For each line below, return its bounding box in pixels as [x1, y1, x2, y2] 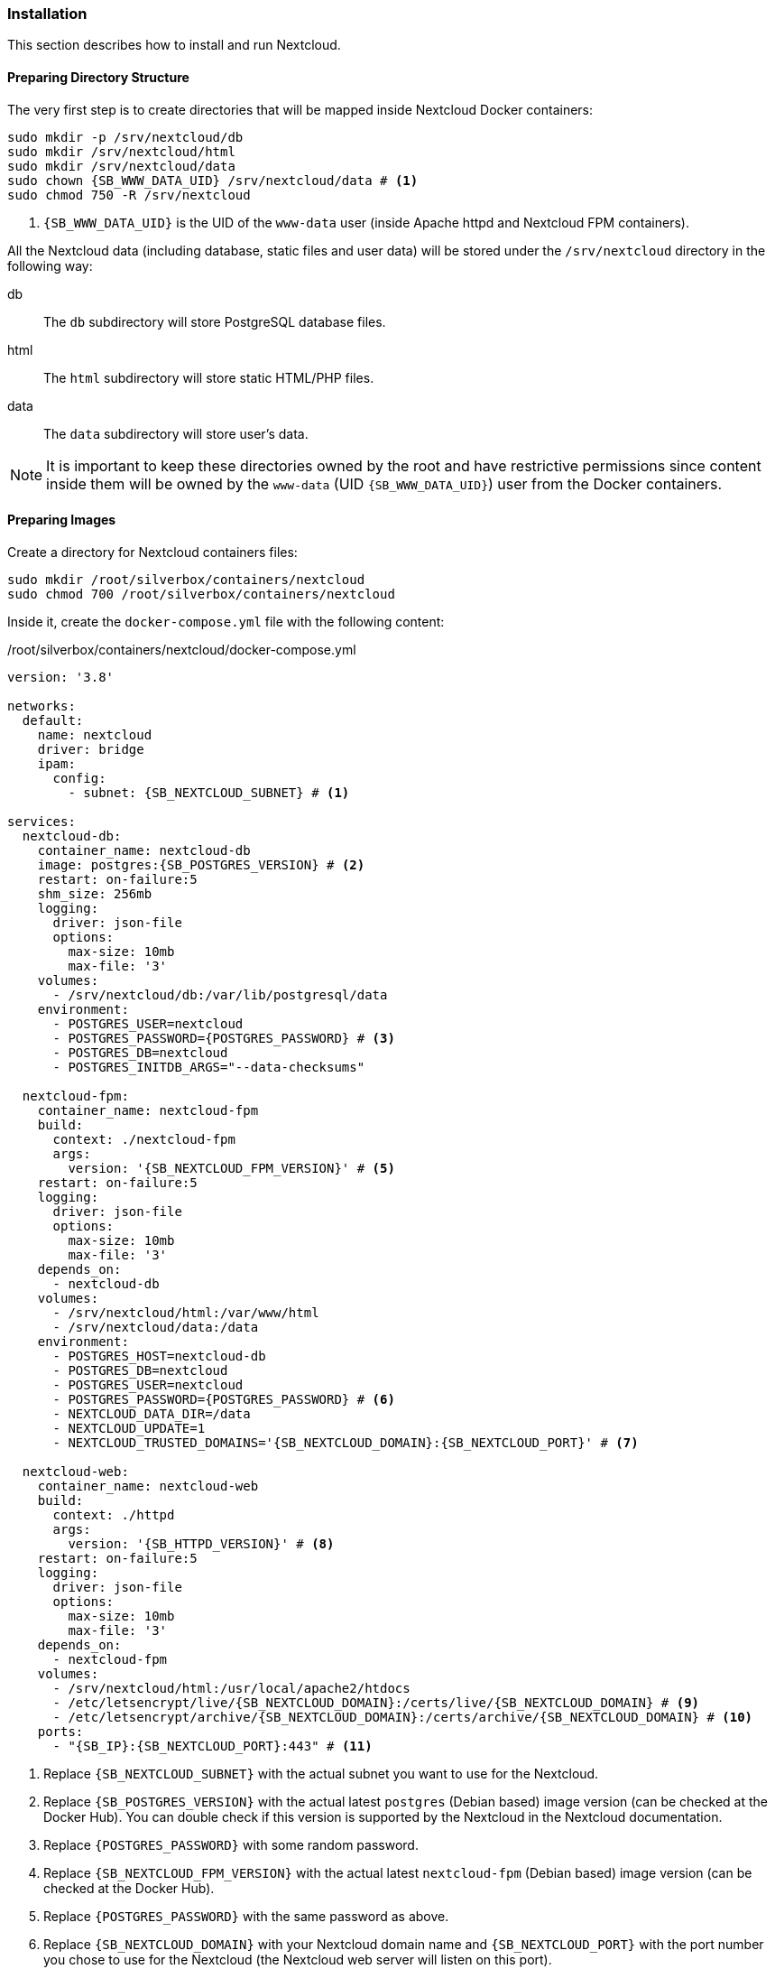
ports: [37, 1723, 84, 1739]
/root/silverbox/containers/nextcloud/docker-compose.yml [7, 641, 356, 657]
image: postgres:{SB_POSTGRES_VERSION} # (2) [37, 857, 365, 872]
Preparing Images [7, 512, 116, 528]
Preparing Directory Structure [7, 69, 189, 85]
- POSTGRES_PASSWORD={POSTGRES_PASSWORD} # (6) [52, 1391, 395, 1407]
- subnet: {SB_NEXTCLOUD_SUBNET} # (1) [68, 785, 350, 800]
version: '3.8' [7, 669, 115, 684]
